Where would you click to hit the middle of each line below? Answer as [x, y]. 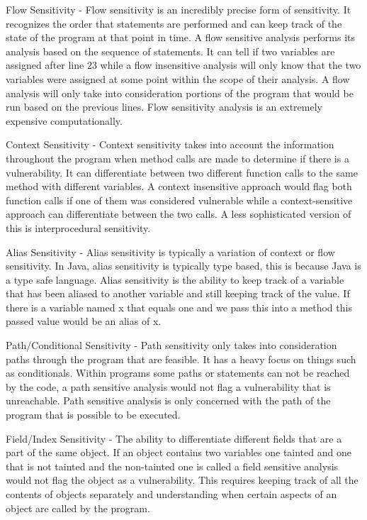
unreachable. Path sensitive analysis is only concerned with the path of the [168, 400]
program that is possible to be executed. [93, 415]
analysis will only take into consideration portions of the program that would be [180, 93]
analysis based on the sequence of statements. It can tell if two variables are [170, 51]
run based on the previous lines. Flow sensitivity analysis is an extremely [164, 107]
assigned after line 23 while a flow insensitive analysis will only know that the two [183, 65]
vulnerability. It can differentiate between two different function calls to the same [182, 172]
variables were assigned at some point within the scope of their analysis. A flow [178, 78]
